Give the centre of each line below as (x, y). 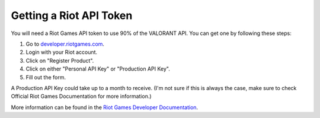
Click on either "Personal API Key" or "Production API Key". (98, 69)
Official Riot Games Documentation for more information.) (81, 96)
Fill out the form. (46, 77)
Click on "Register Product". (60, 60)
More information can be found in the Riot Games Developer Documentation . (105, 107)
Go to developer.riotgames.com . (65, 44)
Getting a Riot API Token (72, 15)
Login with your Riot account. (62, 52)
